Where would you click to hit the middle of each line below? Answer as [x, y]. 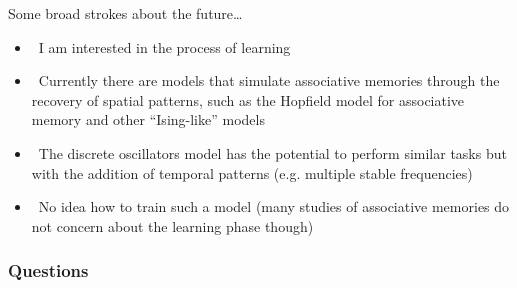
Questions [48, 270]
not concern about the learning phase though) [172, 225]
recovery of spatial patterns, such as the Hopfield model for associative [248, 99]
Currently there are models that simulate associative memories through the [269, 80]
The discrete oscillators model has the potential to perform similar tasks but [272, 152]
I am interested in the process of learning [164, 46]
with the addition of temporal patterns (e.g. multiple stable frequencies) [252, 172]
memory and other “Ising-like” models [148, 119]
